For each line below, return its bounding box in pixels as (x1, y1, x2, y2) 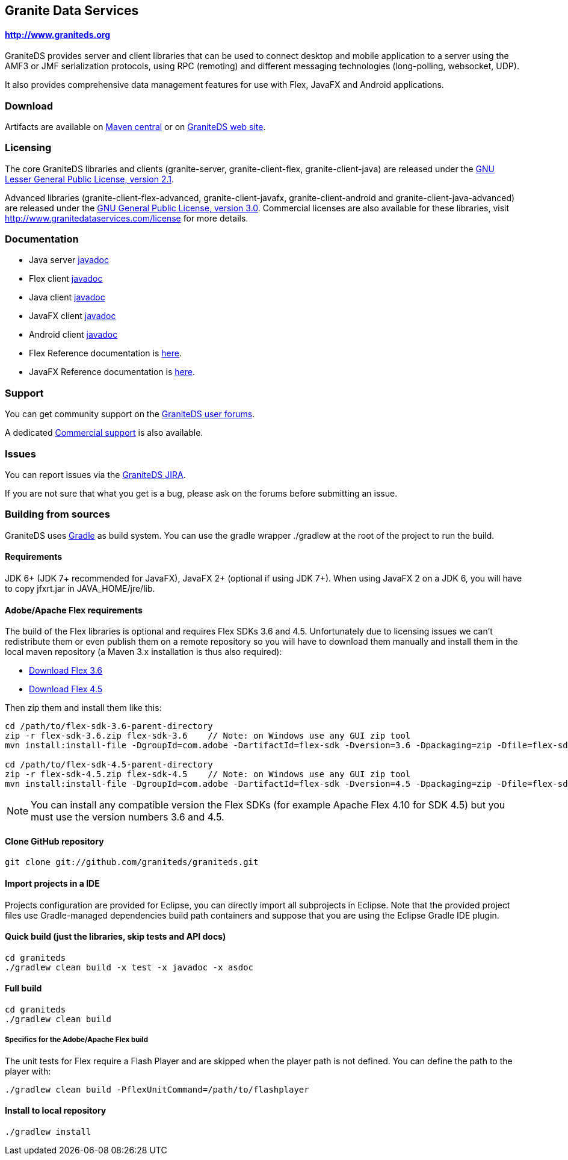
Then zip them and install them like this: (5, 703, 162, 713)
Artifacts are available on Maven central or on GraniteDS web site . (5, 121, 266, 132)
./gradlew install (5, 1127, 91, 1137)
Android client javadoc (29, 329, 118, 340)
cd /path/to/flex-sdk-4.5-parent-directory (5, 760, 213, 770)
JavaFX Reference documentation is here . (29, 367, 195, 377)
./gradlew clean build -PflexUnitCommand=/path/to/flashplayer (5, 1084, 309, 1094)
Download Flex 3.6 (29, 665, 103, 676)
